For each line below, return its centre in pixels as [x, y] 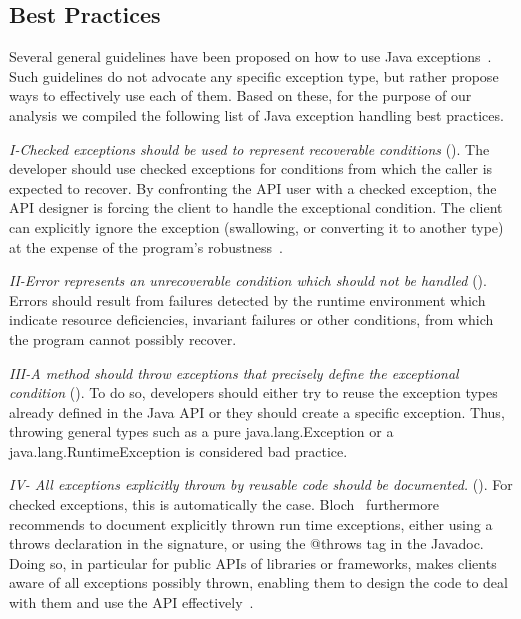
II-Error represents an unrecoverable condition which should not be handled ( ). [248, 280]
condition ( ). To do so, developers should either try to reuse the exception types [253, 392]
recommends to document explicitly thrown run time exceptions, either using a [251, 523]
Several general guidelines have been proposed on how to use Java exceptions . [250, 56]
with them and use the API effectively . [131, 602]
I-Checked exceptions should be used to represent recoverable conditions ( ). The [249, 148]
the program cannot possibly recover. [123, 338]
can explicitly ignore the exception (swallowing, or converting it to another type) [256, 226]
